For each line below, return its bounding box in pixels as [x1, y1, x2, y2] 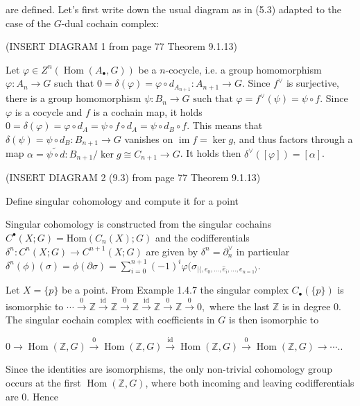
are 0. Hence [6, 389, 58, 403]
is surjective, [286, 76, 339, 90]
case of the [6, 15, 51, 30]
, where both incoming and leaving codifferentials [145, 375, 354, 389]
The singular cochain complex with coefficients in [6, 312, 215, 327]
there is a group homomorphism [6, 91, 142, 105]
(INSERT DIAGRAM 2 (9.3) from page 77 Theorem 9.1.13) [6, 170, 261, 185]
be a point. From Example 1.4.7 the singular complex [62, 282, 289, 297]
